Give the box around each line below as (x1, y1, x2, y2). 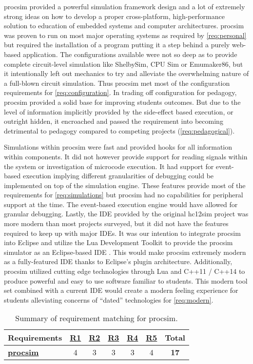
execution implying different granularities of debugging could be (22, 171, 214, 181)
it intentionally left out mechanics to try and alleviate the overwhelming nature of (4, 68, 249, 78)
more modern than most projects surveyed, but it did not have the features (4, 218, 229, 229)
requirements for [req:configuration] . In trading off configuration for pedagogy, (4, 87, 237, 97)
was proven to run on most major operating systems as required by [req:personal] (4, 30, 247, 40)
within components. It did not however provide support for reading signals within (4, 151, 248, 161)
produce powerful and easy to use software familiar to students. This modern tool (4, 275, 248, 286)
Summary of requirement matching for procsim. (15, 312, 178, 324)
